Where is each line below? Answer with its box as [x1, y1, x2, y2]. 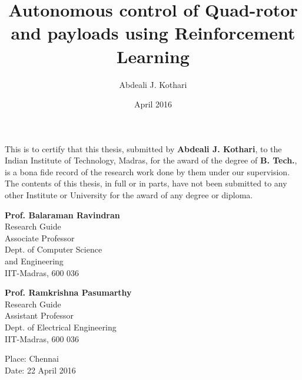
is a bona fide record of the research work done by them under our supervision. [5, 165, 290, 178]
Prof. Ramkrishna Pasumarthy [5, 286, 132, 299]
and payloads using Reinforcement [11, 21, 296, 45]
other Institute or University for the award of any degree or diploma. [5, 189, 253, 201]
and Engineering [5, 255, 64, 267]
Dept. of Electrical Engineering [5, 321, 117, 333]
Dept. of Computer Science [5, 243, 102, 255]
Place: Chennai [5, 352, 59, 365]
